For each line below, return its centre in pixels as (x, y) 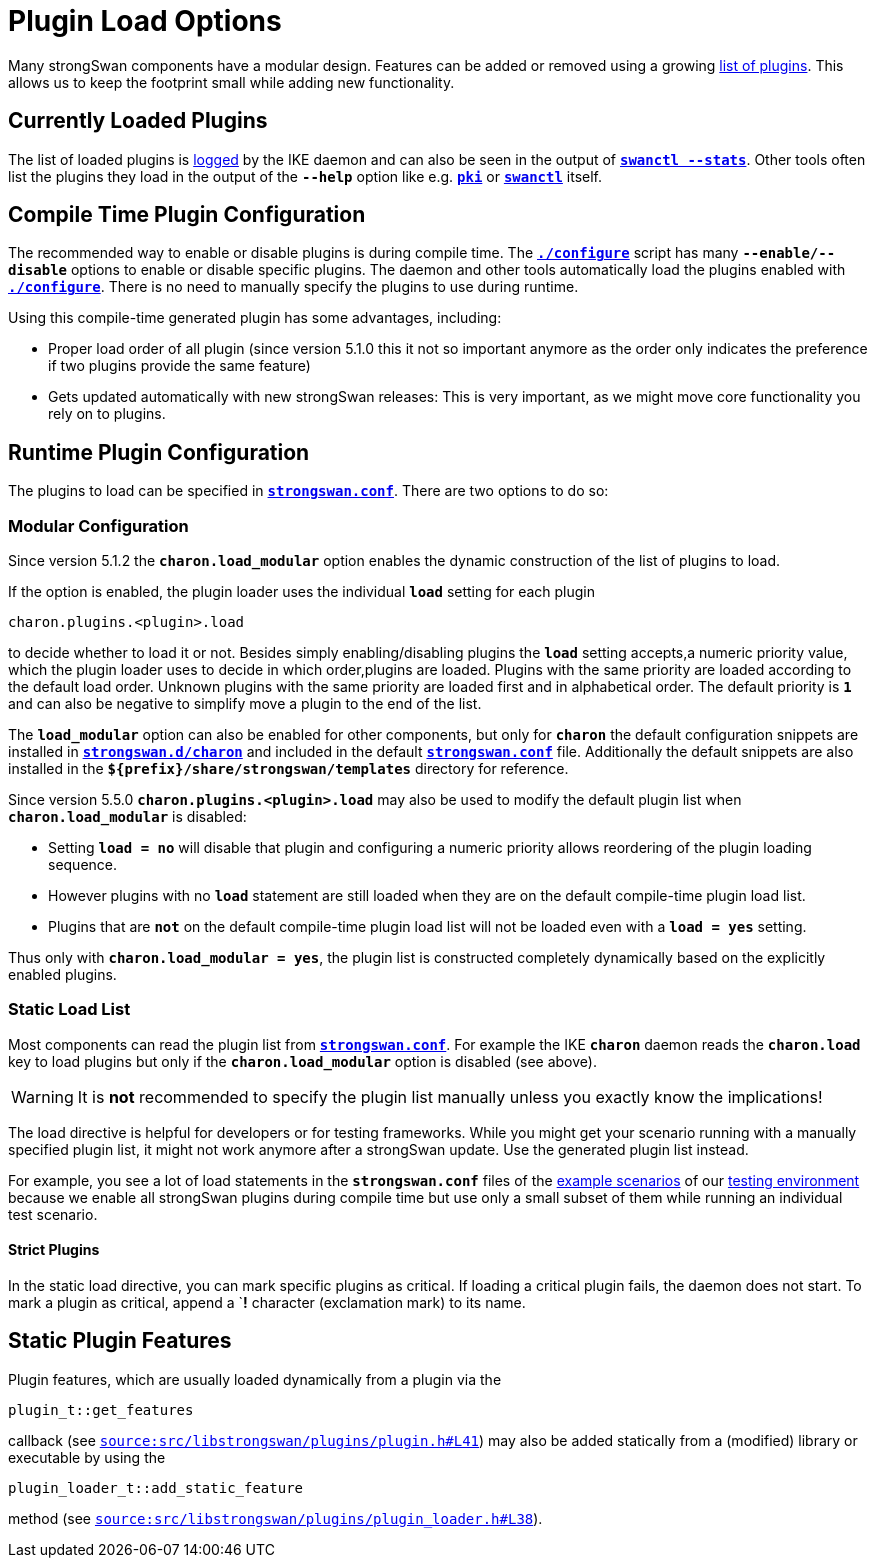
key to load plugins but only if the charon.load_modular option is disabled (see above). (302, 1061)
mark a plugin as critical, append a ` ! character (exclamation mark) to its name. (267, 1302)
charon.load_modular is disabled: (127, 817)
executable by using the (87, 1457)
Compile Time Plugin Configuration (187, 215)
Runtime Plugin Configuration (159, 452)
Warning (42, 1096)
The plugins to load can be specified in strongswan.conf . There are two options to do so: (308, 491)
